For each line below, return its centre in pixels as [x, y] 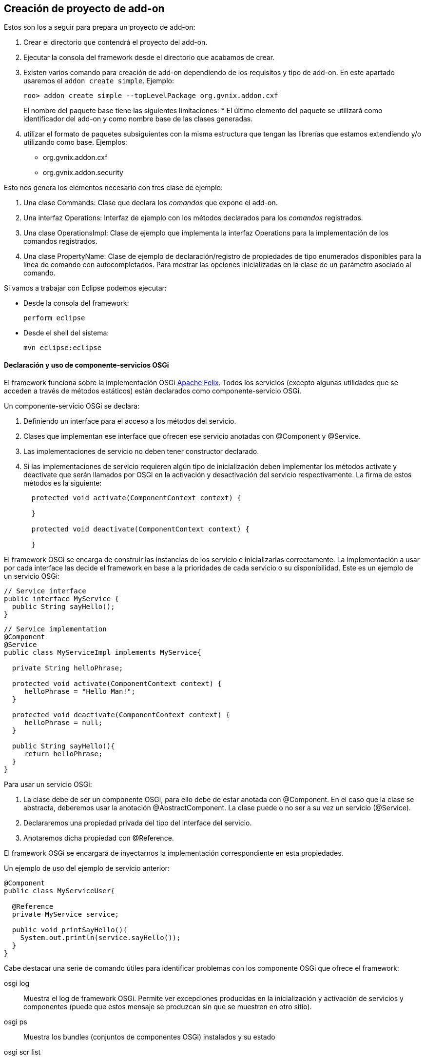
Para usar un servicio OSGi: [48, 784]
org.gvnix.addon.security [83, 173]
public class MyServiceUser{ [59, 891]
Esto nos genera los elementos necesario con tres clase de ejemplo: [113, 188]
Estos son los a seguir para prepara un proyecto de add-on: [100, 27]
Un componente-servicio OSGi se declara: [72, 406]
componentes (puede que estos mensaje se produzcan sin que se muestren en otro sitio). [168, 1006]
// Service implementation [55, 629]
